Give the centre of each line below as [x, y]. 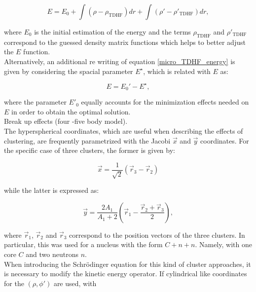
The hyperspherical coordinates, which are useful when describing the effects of [124, 130]
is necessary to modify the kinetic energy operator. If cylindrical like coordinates [126, 274]
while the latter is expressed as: [52, 190]
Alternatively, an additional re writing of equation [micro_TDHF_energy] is [120, 61]
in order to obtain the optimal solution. [71, 111]
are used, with [75, 283]
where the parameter [35, 102]
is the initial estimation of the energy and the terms [112, 32]
